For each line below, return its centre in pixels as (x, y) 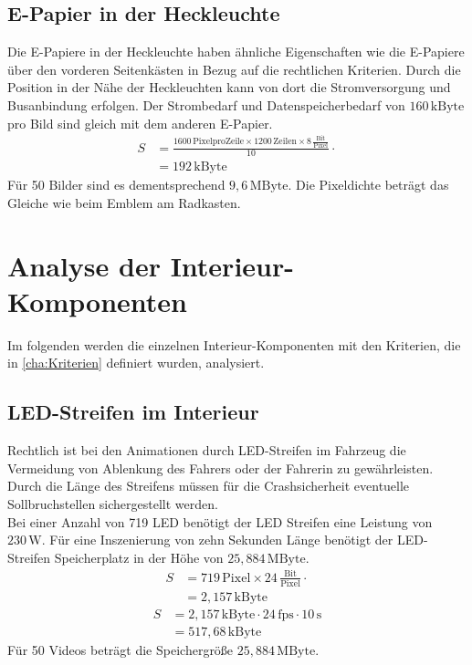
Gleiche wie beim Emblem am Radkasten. (124, 202)
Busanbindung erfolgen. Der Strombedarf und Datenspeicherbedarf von (206, 104)
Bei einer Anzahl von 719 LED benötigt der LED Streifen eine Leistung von (220, 521)
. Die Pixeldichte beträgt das (368, 185)
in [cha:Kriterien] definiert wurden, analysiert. (136, 363)
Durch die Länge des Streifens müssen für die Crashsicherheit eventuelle (209, 486)
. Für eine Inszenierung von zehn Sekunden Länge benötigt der (217, 540)
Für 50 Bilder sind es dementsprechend (116, 185)
